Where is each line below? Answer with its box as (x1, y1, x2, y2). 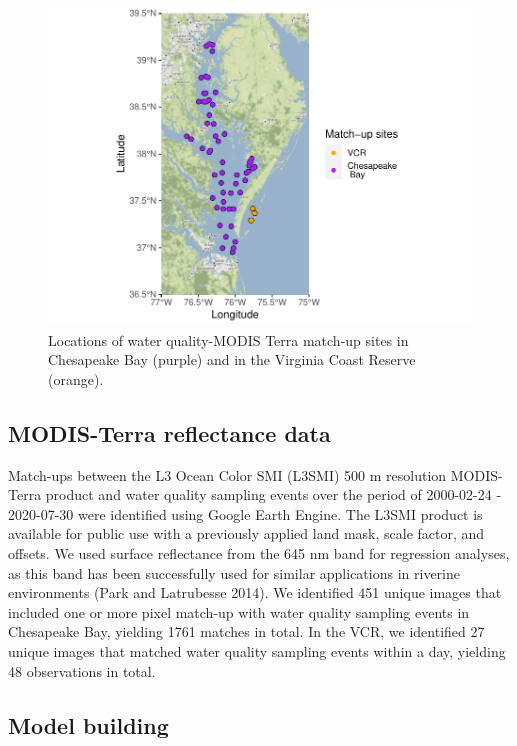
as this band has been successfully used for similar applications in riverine (8, 562, 460, 583)
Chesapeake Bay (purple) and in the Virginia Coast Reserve (48, 349, 416, 370)
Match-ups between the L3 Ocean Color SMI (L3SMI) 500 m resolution (8, 464, 447, 485)
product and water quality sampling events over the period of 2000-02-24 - (45, 484, 502, 505)
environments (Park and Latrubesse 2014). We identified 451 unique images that (8, 582, 502, 603)
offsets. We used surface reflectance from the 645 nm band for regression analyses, (8, 542, 510, 563)
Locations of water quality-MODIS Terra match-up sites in (48, 329, 409, 350)
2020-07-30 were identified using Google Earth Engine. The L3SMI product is (8, 503, 483, 524)
